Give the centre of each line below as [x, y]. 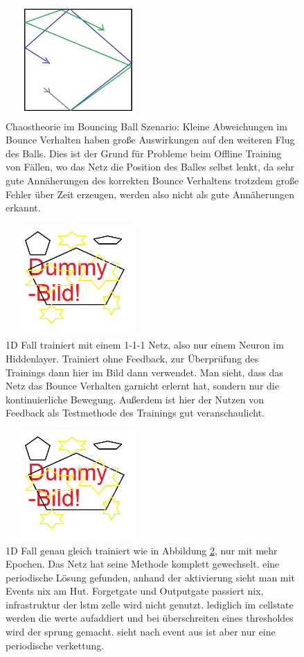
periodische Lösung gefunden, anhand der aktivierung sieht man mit [150, 577]
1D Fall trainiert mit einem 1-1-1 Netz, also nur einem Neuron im [145, 345]
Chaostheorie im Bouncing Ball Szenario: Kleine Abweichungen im [146, 126]
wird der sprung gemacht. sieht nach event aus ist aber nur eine [141, 632]
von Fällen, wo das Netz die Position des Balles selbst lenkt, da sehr [150, 167]
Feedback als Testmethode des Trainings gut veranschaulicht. [135, 413]
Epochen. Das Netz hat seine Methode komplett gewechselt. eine [143, 564]
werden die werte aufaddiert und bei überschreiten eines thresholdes [150, 618]
